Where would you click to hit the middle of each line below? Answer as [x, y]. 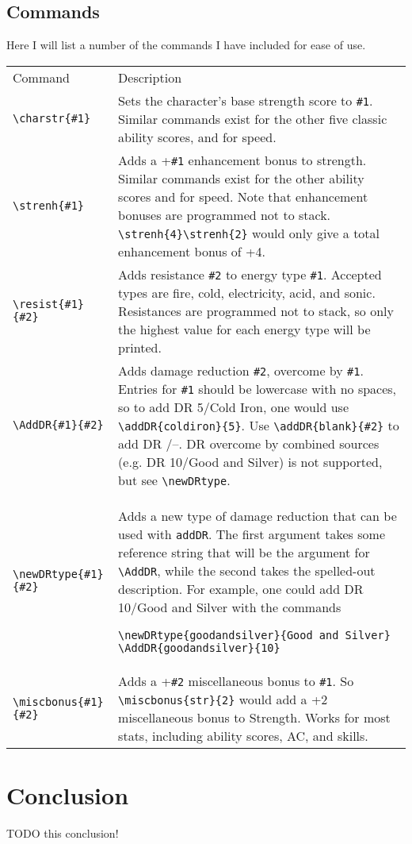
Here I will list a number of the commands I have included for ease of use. [186, 45]
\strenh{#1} [49, 205]
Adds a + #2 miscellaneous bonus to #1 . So [236, 680]
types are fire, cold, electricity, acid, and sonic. [247, 292]
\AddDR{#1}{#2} [58, 425]
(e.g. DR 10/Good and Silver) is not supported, [250, 461]
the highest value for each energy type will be [244, 329]
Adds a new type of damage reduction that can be [257, 515]
